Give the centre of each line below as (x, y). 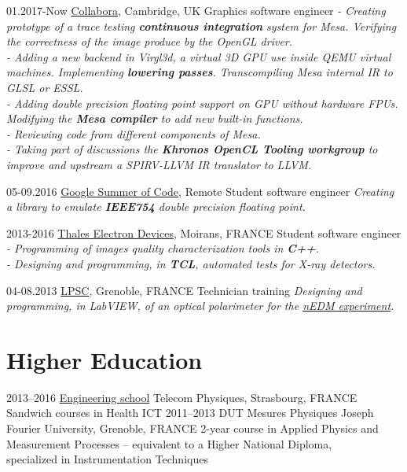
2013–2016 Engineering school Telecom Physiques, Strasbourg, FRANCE (182, 397)
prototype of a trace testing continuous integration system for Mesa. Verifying (202, 26)
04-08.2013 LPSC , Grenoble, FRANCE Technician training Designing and (184, 290)
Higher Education (104, 359)
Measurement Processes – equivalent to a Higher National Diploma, (169, 443)
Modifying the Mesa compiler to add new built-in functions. (155, 118)
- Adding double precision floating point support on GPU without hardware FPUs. (202, 103)
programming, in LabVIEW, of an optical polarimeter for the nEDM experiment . (200, 306)
